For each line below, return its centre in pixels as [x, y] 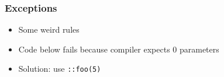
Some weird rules [49, 29]
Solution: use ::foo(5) [60, 69]
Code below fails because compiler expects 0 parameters [119, 49]
